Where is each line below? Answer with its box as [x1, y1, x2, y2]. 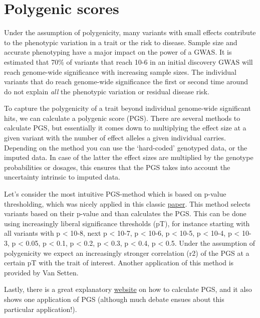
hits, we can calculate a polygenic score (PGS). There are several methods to [4, 112, 240, 123]
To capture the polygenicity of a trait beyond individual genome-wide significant [4, 103, 251, 113]
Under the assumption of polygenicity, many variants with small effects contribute [4, 27, 256, 38]
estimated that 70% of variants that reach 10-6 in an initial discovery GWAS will [4, 56, 253, 67]
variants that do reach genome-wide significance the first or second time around [4, 76, 248, 87]
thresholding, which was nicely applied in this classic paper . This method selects [4, 198, 250, 209]
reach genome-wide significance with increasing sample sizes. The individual [4, 66, 236, 77]
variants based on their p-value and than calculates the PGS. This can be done [4, 208, 246, 219]
